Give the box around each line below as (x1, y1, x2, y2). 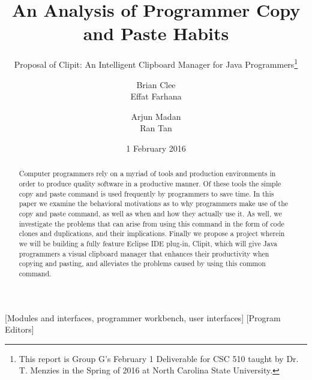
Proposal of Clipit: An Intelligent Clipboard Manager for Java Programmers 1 (14, 56, 298, 70)
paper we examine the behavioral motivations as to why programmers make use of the (19, 198, 289, 209)
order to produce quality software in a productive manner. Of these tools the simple (19, 178, 281, 188)
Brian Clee (136, 78, 176, 91)
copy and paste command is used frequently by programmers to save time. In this (19, 188, 274, 198)
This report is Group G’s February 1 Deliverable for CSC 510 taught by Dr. (19, 352, 299, 364)
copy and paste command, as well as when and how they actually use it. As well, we (19, 208, 282, 218)
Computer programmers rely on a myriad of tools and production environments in (19, 168, 276, 179)
